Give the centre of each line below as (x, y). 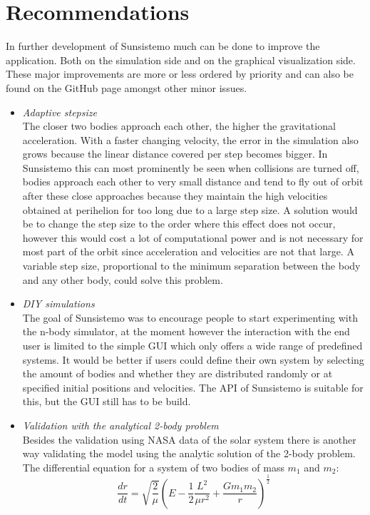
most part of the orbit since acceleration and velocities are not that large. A (188, 251)
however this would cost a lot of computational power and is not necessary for (193, 237)
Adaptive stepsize (60, 112)
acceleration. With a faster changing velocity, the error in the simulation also (190, 139)
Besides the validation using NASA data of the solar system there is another (189, 439)
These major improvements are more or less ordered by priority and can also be (180, 74)
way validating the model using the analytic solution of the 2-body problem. (189, 453)
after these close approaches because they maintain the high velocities (175, 196)
